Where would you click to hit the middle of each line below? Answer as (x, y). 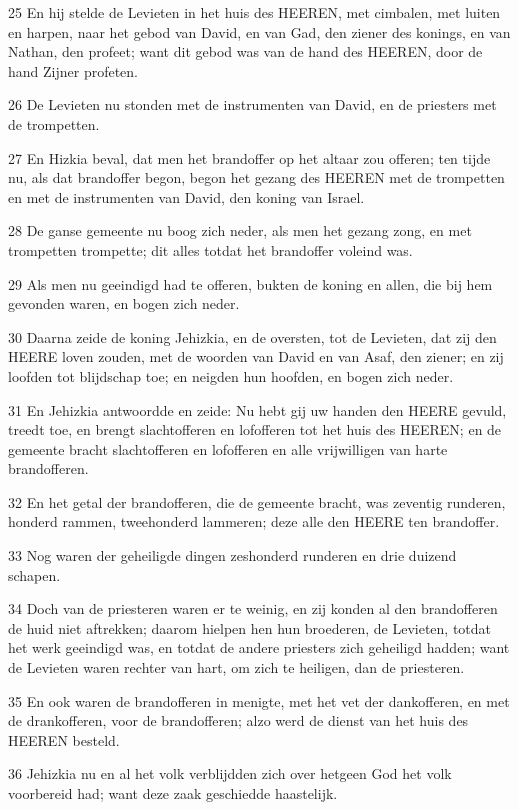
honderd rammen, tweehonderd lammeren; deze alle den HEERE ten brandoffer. (254, 521)
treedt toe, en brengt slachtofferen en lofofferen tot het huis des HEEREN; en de (255, 429)
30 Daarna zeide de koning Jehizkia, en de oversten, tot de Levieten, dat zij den (252, 336)
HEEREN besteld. (64, 739)
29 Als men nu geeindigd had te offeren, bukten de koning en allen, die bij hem (250, 283)
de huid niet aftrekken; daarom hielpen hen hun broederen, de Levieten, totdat (250, 627)
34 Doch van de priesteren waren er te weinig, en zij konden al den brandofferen (253, 608)
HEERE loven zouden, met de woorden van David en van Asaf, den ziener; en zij (256, 356)
